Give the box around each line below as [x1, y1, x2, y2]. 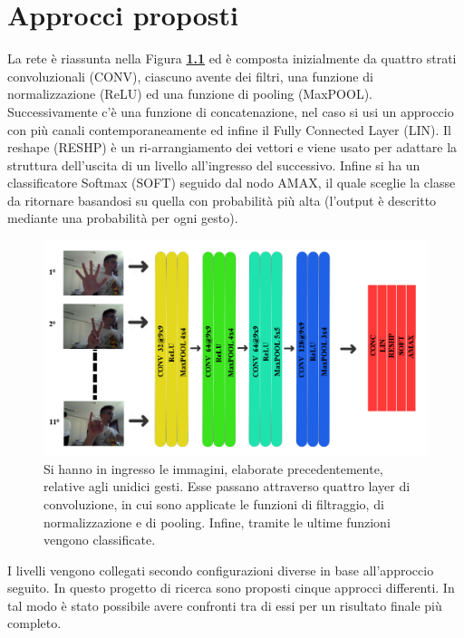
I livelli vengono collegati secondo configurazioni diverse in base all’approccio [7, 560, 434, 579]
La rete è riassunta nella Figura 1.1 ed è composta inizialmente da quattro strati [7, 49, 457, 68]
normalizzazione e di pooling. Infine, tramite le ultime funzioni [43, 512, 391, 531]
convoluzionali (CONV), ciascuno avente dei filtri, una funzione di [7, 66, 373, 85]
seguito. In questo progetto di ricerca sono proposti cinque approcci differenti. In [7, 578, 455, 597]
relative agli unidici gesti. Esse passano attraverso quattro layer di [43, 477, 411, 496]
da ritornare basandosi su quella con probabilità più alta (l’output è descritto [7, 190, 437, 209]
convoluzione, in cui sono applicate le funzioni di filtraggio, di [43, 494, 384, 513]
